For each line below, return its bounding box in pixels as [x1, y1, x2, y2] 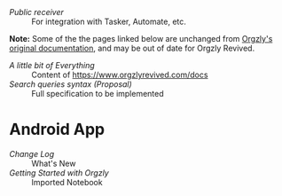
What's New [31, 158, 76, 169]
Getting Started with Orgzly [9, 167, 109, 178]
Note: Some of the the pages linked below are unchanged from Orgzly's [9, 34, 273, 43]
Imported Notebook [31, 176, 104, 187]
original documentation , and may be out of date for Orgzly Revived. [9, 43, 255, 53]
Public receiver [9, 7, 65, 17]
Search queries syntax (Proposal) [9, 79, 133, 90]
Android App [9, 120, 105, 139]
